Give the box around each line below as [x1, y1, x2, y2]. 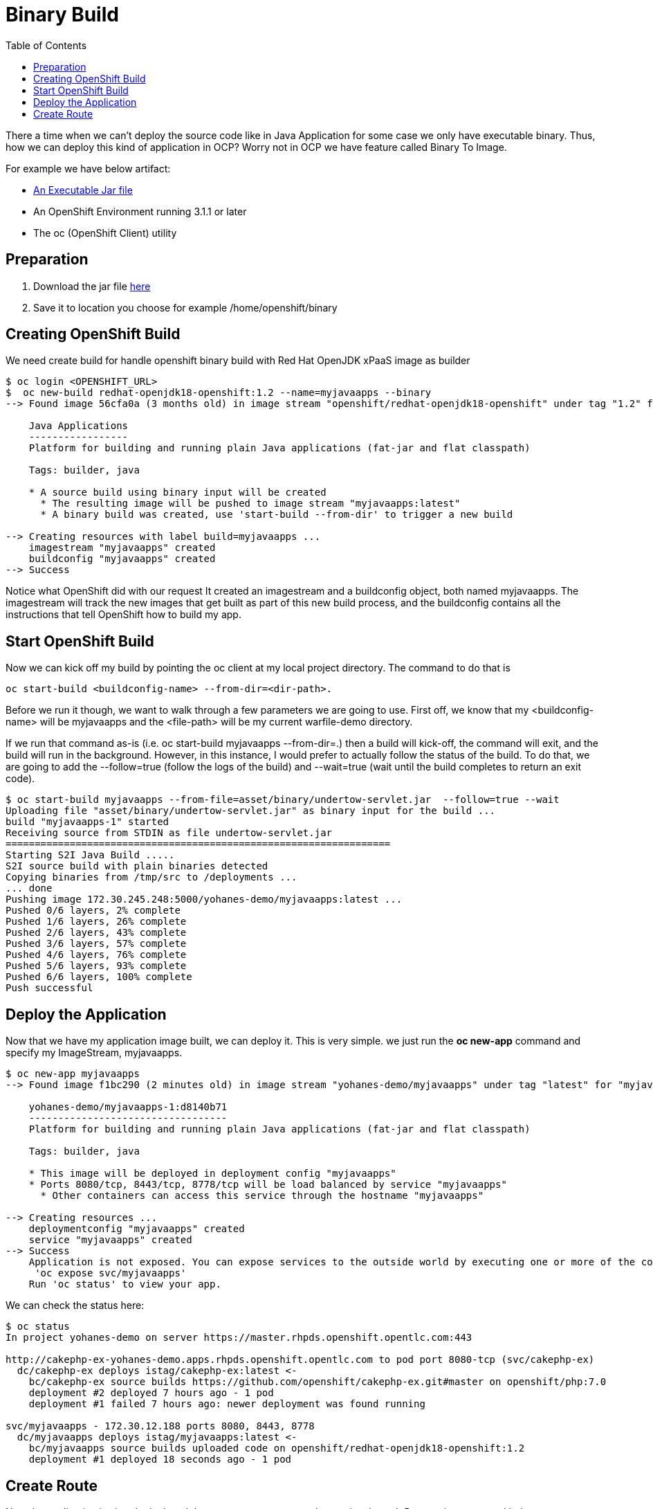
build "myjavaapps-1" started [6, 816, 169, 828]
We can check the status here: [6, 1299, 145, 1312]
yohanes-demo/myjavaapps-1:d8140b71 [28, 1101, 228, 1113]
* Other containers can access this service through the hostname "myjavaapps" [40, 1190, 484, 1202]
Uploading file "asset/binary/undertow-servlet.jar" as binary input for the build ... [6, 805, 496, 817]
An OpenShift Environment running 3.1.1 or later [33, 205, 247, 217]
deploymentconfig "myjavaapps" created [28, 1223, 245, 1235]
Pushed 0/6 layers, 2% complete [6, 905, 181, 916]
